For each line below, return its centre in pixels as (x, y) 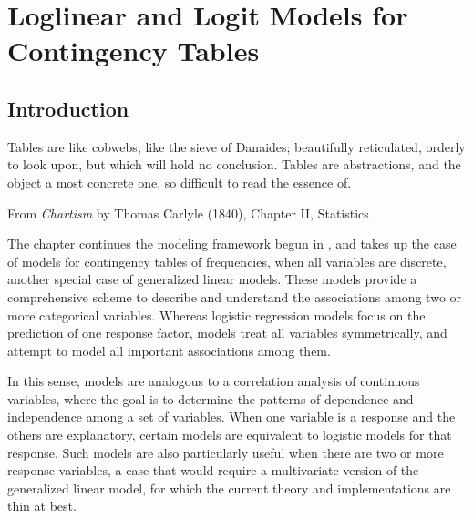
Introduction (68, 108)
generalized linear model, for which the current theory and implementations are (229, 488)
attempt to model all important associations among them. (169, 350)
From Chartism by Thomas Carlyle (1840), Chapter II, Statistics (188, 213)
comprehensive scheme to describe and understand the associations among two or (235, 296)
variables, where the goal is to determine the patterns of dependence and (211, 398)
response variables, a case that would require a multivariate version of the (213, 470)
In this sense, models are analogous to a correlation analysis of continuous (214, 381)
